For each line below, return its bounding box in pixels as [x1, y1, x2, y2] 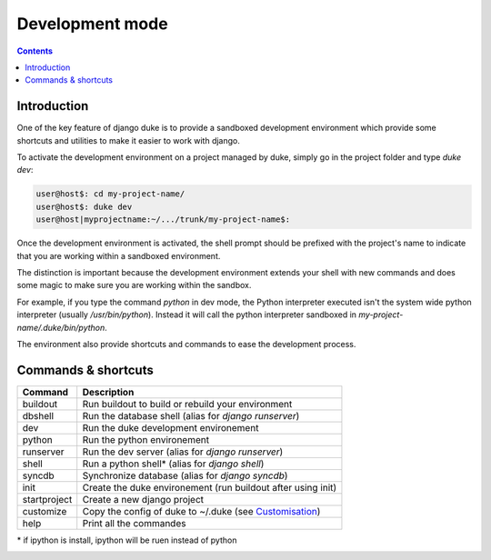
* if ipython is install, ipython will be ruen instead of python [16, 535, 237, 545]
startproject [22, 493, 73, 505]
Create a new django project [82, 493, 205, 505]
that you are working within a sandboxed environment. [16, 250, 221, 261]
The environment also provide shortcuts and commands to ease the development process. [16, 338, 356, 349]
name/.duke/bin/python [16, 322, 105, 333]
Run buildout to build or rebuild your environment [82, 397, 293, 410]
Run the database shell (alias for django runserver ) [82, 409, 300, 422]
